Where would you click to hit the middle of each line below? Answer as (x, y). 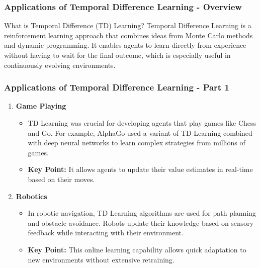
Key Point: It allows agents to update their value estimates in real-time (140, 169)
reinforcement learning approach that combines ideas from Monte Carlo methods (128, 35)
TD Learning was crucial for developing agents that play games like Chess (142, 123)
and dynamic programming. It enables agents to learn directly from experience (125, 45)
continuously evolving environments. (60, 65)
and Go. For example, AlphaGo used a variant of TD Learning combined (140, 132)
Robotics (31, 196)
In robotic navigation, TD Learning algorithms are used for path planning (142, 213)
